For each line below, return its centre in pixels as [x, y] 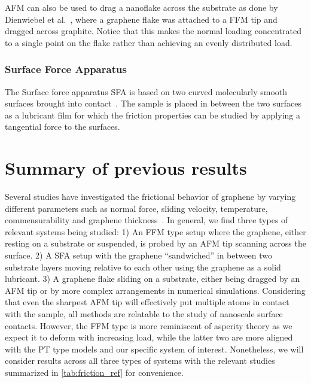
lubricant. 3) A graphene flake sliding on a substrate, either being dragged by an [153, 279]
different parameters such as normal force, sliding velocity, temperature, [136, 208]
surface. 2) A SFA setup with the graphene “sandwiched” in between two [138, 255]
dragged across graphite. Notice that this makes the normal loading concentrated [153, 31]
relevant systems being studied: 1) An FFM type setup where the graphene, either [155, 231]
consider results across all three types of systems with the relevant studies [140, 361]
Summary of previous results [126, 168]
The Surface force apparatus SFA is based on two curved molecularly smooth [146, 91]
